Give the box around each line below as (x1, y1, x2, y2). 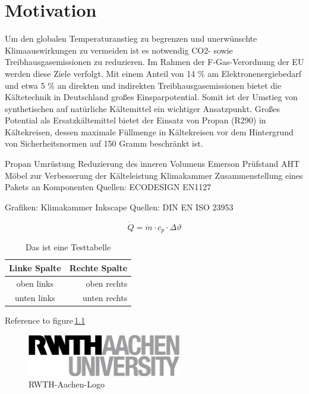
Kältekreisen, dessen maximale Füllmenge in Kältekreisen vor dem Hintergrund (5, 125, 294, 138)
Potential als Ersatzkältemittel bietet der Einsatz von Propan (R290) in (5, 114, 266, 126)
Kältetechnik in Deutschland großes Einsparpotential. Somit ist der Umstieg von (5, 91, 298, 103)
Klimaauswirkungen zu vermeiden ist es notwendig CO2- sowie (5, 44, 233, 56)
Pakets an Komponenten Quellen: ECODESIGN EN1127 (5, 181, 212, 193)
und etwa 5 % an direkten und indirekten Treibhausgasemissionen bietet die (5, 79, 282, 91)
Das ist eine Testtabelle (26, 241, 111, 253)
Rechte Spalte (69, 261, 128, 274)
